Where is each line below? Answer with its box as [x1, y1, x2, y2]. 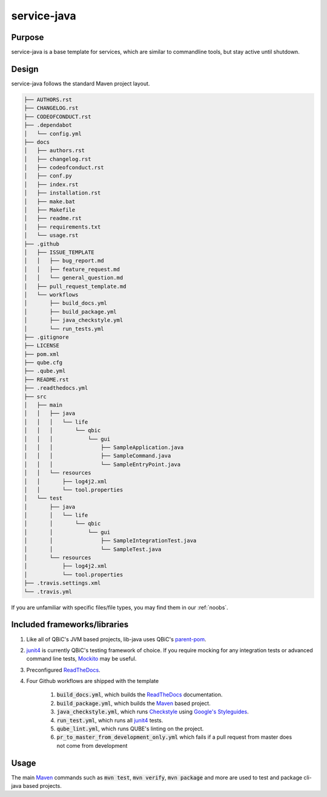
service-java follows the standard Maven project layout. [11, 79, 150, 87]
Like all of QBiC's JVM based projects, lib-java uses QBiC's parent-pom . [26, 635, 206, 642]
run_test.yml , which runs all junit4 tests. [56, 716, 163, 724]
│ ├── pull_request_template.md [24, 282, 127, 290]
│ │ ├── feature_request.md [24, 265, 121, 273]
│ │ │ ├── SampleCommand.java [24, 452, 171, 459]
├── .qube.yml [24, 367, 66, 375]
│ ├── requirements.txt [24, 223, 101, 230]
